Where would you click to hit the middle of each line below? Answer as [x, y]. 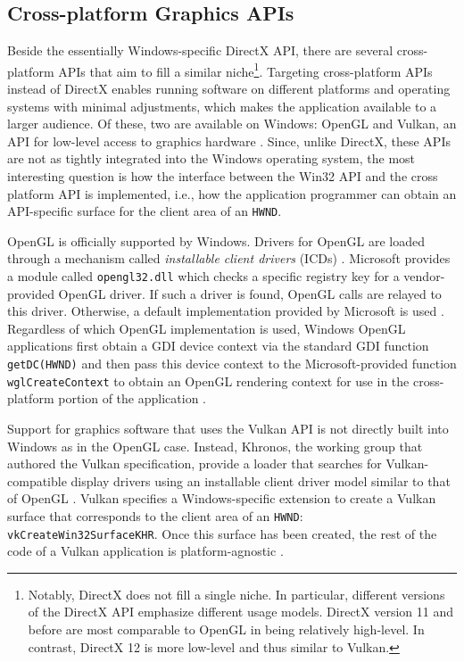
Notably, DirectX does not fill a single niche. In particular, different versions [236, 594]
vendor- [424, 276]
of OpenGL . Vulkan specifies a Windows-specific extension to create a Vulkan [222, 498]
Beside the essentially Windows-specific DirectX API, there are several [200, 50]
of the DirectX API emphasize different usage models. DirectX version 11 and [241, 612]
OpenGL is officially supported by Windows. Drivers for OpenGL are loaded [216, 240]
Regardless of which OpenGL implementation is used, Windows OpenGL [207, 328]
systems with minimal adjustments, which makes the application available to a [222, 106]
